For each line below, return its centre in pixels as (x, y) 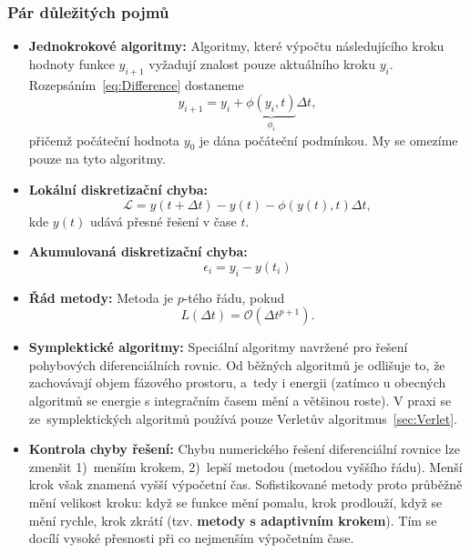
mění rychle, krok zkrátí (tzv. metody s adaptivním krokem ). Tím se (233, 520)
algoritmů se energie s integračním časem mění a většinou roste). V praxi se (240, 400)
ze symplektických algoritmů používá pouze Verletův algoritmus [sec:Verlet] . (243, 418)
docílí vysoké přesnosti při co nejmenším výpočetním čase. (191, 538)
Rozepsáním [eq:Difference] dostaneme (136, 84)
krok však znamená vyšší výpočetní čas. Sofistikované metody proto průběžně (245, 484)
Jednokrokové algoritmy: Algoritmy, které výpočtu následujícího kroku (236, 46)
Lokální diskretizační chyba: (118, 189)
